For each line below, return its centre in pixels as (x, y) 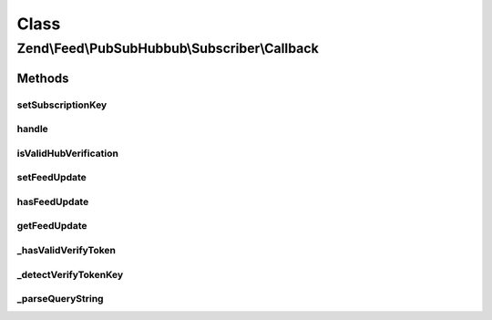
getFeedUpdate (52, 226)
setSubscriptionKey (62, 105)
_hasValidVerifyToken (67, 250)
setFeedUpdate (51, 178)
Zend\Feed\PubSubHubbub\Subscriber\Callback (168, 48)
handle (33, 129)
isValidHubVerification (67, 153)
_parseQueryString (60, 299)
